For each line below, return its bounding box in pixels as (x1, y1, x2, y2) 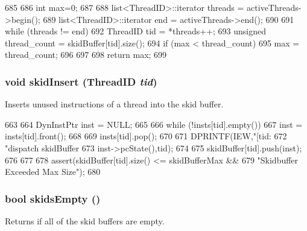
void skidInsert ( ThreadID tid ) (5, 74, 157, 89)
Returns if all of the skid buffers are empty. (5, 214, 165, 227)
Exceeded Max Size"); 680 (5, 165, 101, 178)
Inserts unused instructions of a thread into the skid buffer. (5, 98, 224, 110)
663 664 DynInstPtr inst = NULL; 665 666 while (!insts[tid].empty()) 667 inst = (5, 118, 303, 130)
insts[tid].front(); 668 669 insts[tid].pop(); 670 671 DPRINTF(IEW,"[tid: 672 (5, 130, 287, 142)
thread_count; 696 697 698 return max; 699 (5, 48, 167, 61)
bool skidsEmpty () (5, 191, 101, 206)
